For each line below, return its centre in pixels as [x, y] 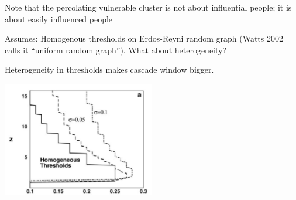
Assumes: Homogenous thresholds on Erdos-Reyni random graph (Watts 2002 [144, 38]
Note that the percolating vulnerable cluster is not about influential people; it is [148, 7]
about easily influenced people [59, 18]
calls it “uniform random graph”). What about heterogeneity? [116, 50]
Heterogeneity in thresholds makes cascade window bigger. [109, 70]
